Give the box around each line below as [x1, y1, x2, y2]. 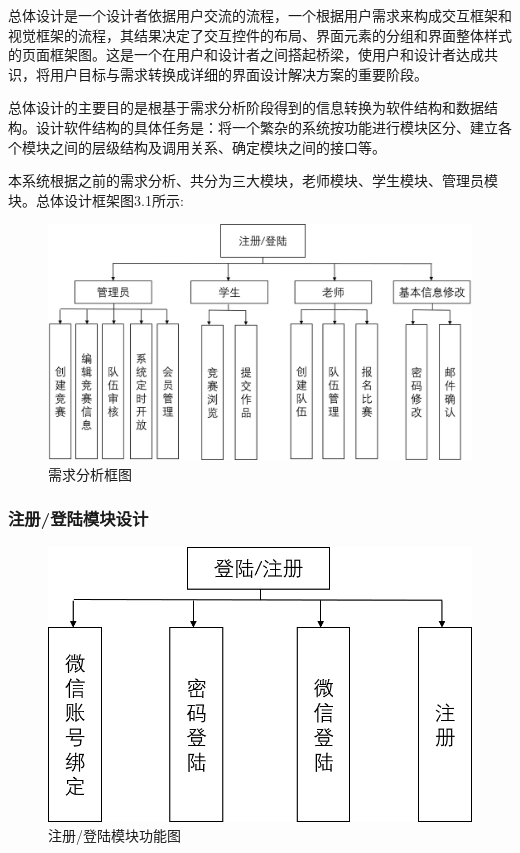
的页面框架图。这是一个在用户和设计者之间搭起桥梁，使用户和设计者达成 [8, 44, 484, 65]
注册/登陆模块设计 [8, 506, 149, 531]
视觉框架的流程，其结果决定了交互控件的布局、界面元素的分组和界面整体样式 [8, 24, 512, 45]
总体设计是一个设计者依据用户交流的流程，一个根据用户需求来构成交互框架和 [8, 5, 512, 25]
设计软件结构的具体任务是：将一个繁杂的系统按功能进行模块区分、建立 [35, 116, 498, 137]
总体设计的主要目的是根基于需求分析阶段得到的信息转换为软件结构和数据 [8, 97, 484, 118]
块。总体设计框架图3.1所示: [8, 189, 184, 210]
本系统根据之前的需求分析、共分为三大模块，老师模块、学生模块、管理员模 [8, 170, 498, 191]
